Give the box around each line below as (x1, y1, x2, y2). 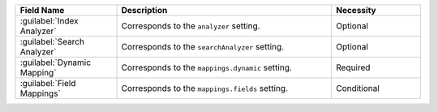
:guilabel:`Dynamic (19, 57, 92, 68)
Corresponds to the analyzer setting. (121, 20, 260, 32)
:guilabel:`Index (19, 15, 79, 26)
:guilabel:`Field (19, 78, 76, 88)
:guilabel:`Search (19, 37, 85, 47)
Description (121, 5, 168, 15)
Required (335, 62, 371, 73)
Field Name (19, 5, 65, 15)
